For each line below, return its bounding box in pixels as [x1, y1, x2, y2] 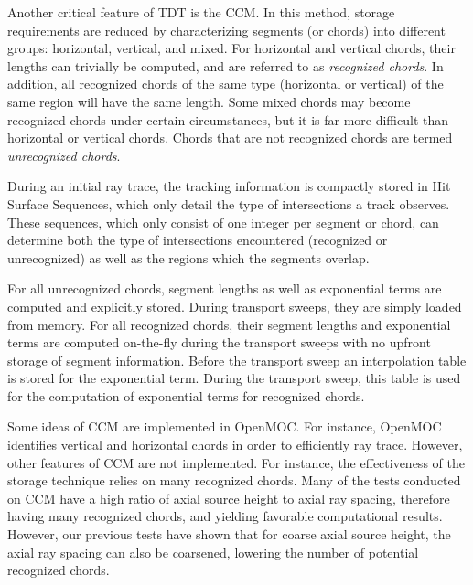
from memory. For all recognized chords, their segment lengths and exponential [7, 314, 451, 334]
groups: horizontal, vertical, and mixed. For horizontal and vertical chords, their [7, 38, 456, 58]
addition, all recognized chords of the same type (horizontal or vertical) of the [7, 74, 444, 93]
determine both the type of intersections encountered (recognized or [7, 230, 388, 250]
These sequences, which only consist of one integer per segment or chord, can [7, 212, 439, 231]
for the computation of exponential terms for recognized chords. [7, 386, 365, 405]
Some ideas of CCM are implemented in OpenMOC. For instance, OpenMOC [7, 417, 442, 436]
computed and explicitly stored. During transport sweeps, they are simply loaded [7, 296, 462, 315]
